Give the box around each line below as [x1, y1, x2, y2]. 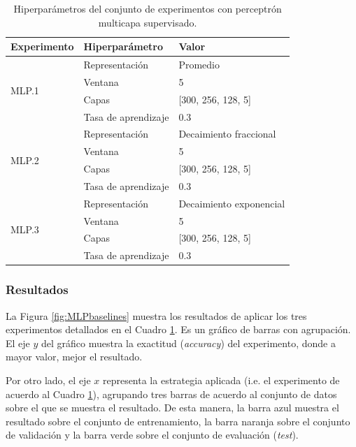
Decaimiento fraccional [178, 126, 276, 141]
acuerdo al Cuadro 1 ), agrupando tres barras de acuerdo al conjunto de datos [6, 386, 337, 401]
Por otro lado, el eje [6, 373, 91, 387]
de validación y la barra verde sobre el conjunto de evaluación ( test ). [6, 427, 299, 442]
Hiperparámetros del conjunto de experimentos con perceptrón [13, 1, 282, 15]
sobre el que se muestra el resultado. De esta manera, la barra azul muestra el [6, 400, 339, 415]
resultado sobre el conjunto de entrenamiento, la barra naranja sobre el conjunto [6, 413, 350, 428]
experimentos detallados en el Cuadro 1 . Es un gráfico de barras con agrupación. [6, 322, 351, 337]
